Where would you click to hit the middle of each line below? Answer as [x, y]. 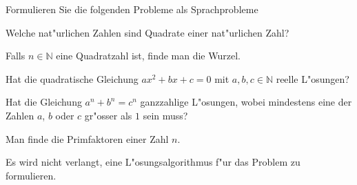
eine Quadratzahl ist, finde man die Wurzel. [148, 56]
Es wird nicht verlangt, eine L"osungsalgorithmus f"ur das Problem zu [153, 162]
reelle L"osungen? [313, 78]
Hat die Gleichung [44, 102]
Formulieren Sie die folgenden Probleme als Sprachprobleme [132, 9]
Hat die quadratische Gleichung [72, 78]
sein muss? [165, 115]
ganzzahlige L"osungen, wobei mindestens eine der [246, 102]
